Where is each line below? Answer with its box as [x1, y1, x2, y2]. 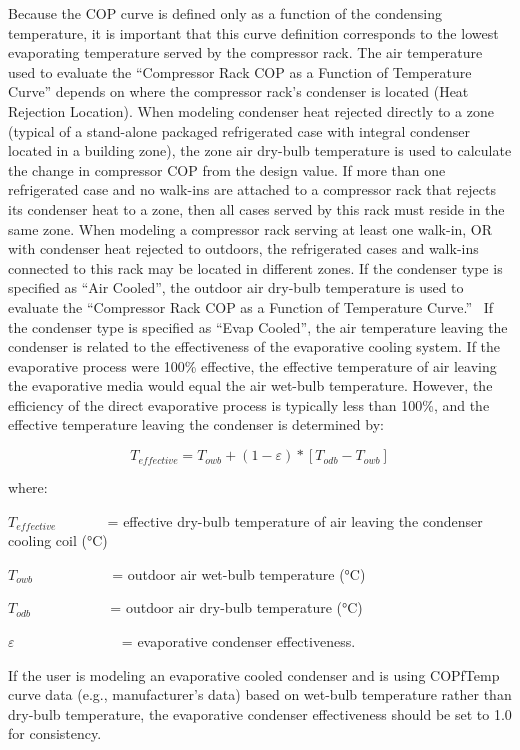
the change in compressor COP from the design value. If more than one [8, 159, 446, 180]
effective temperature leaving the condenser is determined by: [8, 414, 384, 435]
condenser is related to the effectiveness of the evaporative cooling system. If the [8, 336, 501, 357]
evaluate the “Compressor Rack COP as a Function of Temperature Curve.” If [8, 296, 494, 317]
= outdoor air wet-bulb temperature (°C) [112, 563, 366, 584]
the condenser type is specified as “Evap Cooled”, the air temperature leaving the [8, 316, 508, 337]
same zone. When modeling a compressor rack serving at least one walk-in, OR [8, 218, 493, 239]
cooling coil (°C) [8, 530, 108, 551]
